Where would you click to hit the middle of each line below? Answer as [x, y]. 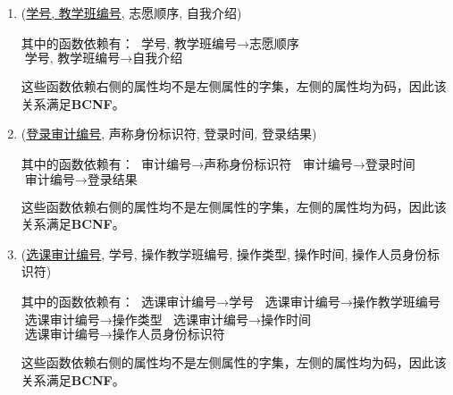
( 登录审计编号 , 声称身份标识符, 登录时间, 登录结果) [169, 134]
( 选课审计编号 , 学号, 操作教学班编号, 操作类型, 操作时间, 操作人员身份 [224, 253]
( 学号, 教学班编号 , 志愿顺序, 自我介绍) [131, 13]
